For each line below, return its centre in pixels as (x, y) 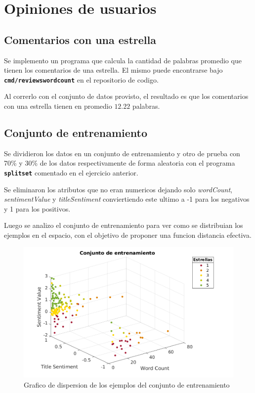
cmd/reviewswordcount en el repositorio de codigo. (81, 79)
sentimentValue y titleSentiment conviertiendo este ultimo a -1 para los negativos (127, 199)
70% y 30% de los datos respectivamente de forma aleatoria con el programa (120, 163)
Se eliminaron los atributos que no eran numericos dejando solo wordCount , (118, 189)
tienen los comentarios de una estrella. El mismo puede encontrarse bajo (113, 70)
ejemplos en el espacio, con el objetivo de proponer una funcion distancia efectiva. (128, 235)
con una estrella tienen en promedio (58, 106)
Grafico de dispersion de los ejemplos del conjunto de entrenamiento (127, 384)
